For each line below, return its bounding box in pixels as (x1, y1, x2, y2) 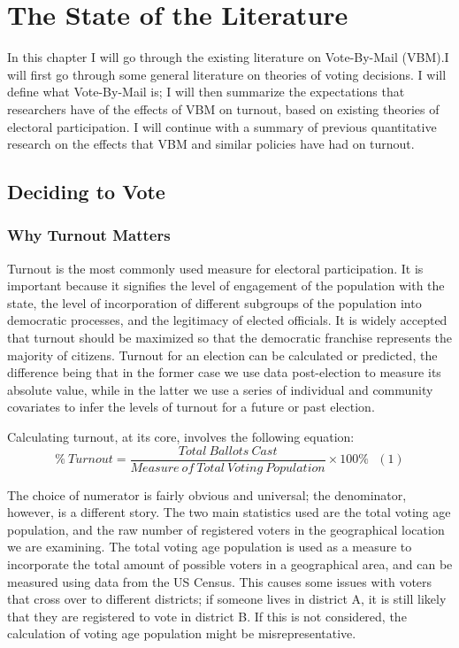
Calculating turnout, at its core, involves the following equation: (7, 428, 355, 446)
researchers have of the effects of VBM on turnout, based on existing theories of (7, 99, 440, 118)
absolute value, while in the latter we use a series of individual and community (7, 380, 433, 398)
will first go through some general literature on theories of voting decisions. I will (7, 65, 447, 83)
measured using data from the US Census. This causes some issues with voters (7, 572, 432, 590)
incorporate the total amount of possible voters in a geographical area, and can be (7, 555, 453, 574)
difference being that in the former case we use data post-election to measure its (7, 363, 441, 382)
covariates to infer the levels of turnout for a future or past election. (7, 397, 375, 416)
